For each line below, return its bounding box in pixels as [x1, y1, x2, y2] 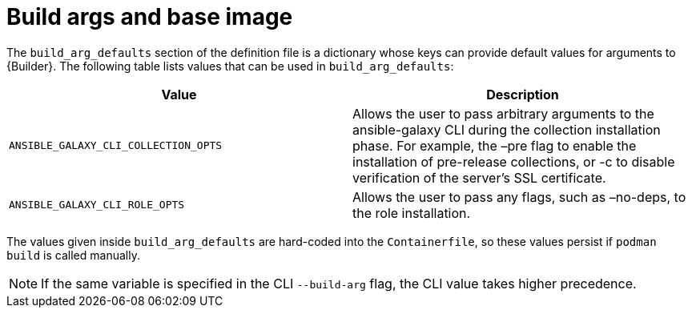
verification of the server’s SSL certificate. [352, 169, 606, 186]
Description [486, 86, 559, 103]
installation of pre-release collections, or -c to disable [352, 153, 675, 170]
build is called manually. [6, 248, 140, 262]
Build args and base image [6, 3, 293, 30]
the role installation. [352, 204, 471, 221]
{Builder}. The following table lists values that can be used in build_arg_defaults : [6, 58, 454, 73]
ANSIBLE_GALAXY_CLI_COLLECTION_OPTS [9, 139, 223, 152]
